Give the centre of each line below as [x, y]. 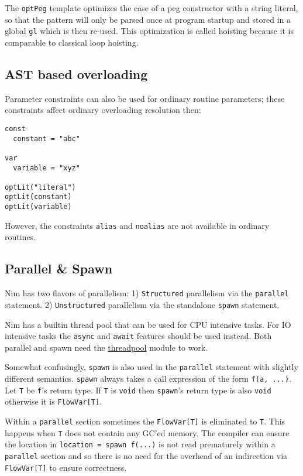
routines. [20, 237]
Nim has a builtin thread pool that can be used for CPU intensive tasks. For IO [148, 324]
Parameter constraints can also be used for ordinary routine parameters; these [145, 98]
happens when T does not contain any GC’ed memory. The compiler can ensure [147, 432]
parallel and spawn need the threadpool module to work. [106, 347]
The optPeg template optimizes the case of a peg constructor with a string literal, [151, 8]
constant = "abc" [47, 138]
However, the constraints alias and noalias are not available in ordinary [137, 225]
